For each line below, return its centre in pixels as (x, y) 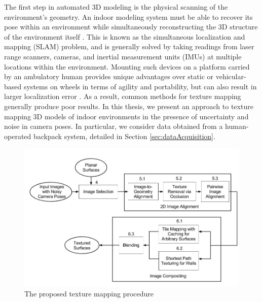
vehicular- (231, 76)
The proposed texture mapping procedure (89, 294)
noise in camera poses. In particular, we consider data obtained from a (114, 126)
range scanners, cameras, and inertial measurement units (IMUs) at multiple (123, 56)
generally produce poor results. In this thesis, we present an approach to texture (129, 106)
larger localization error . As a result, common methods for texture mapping (123, 96)
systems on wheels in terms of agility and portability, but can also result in (140, 86)
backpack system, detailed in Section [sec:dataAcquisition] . (124, 136)
